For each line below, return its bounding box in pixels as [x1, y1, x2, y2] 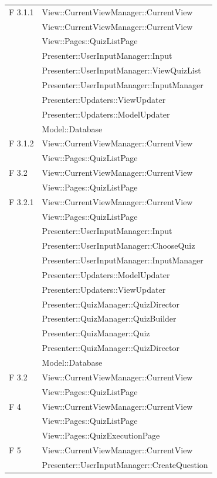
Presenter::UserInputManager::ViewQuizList [42, 64, 201, 76]
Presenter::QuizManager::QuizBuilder [42, 312, 177, 325]
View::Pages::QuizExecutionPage [42, 429, 160, 442]
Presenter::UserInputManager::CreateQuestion [42, 458, 208, 470]
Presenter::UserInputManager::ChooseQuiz [42, 239, 195, 252]
